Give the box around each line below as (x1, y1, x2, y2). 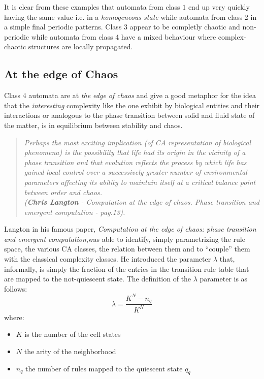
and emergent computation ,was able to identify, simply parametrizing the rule (4, 233, 245, 244)
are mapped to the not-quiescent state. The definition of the (4, 273, 191, 284)
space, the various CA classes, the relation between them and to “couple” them (4, 243, 250, 254)
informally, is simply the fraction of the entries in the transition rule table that (4, 263, 249, 274)
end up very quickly (188, 2, 250, 12)
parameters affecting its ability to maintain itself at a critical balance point (24, 176, 256, 187)
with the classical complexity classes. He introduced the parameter (4, 254, 211, 264)
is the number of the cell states (24, 329, 121, 339)
